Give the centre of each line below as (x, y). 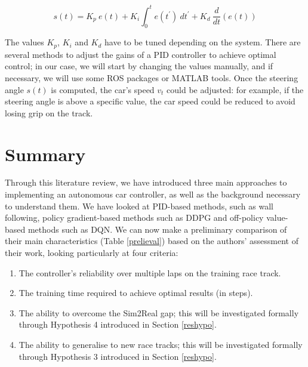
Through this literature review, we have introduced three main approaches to (146, 182)
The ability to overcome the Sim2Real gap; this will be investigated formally (159, 312)
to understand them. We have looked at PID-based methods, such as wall (139, 206)
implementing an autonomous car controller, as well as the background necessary (153, 194)
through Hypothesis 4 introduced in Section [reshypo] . (118, 324)
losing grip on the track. (49, 112)
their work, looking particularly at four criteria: (92, 252)
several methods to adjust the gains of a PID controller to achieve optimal (141, 54)
